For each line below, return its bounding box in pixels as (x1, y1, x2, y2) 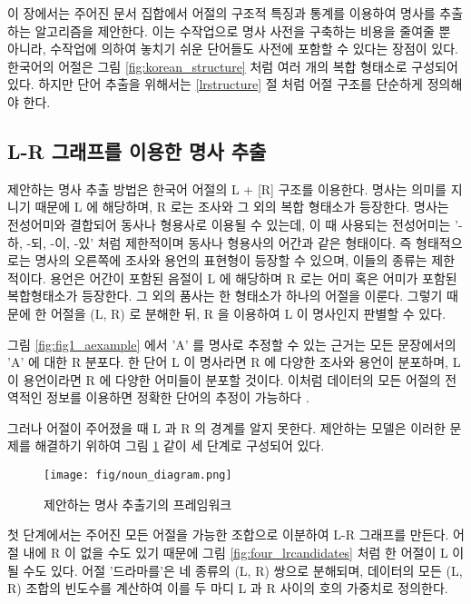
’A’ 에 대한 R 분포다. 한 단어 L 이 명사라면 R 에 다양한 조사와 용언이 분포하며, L (7, 352, 461, 371)
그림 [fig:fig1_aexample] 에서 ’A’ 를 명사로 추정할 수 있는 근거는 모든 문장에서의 (7, 334, 456, 353)
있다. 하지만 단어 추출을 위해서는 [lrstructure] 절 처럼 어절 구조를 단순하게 (7, 74, 423, 94)
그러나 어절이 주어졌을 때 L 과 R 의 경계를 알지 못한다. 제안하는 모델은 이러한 (7, 418, 446, 437)
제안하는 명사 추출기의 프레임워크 (44, 494, 232, 513)
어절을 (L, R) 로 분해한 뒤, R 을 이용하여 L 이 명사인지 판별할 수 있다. (50, 303, 446, 322)
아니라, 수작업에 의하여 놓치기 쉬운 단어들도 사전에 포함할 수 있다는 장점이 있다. (7, 39, 458, 58)
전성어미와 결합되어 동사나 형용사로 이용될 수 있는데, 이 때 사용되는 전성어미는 (7, 214, 451, 233)
